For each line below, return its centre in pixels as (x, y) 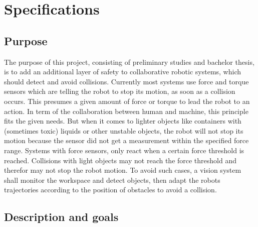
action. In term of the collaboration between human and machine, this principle (126, 111)
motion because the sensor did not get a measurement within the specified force (126, 140)
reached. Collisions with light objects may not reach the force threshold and (120, 160)
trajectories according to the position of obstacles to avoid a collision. (110, 190)
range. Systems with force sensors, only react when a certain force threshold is (124, 150)
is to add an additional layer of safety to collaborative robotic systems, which (123, 72)
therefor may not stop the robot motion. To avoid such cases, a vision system (123, 170)
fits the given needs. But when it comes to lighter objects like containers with (123, 121)
